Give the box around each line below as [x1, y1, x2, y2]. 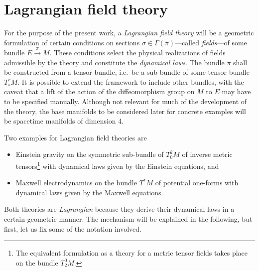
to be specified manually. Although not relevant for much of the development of [4, 96, 247, 107]
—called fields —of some [175, 37, 247, 47]
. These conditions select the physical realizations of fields [49, 47, 226, 58]
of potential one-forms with [155, 177, 239, 188]
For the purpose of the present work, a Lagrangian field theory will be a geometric [4, 27, 254, 38]
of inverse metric [182, 149, 233, 159]
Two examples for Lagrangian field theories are [4, 132, 147, 142]
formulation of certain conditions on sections [4, 37, 140, 47]
